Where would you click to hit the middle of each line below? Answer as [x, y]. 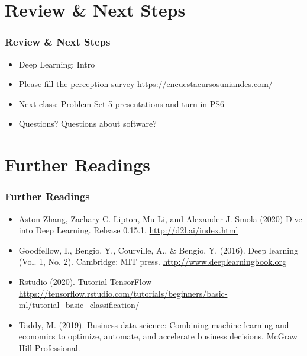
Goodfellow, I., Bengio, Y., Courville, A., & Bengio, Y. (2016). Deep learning [158, 250]
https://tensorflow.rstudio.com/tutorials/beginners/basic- [123, 293]
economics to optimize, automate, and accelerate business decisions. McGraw [158, 336]
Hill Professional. [49, 347]
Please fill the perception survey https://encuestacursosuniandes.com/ [146, 84]
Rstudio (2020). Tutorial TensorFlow [85, 281]
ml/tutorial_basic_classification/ [79, 305]
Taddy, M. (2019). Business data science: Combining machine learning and [154, 324]
